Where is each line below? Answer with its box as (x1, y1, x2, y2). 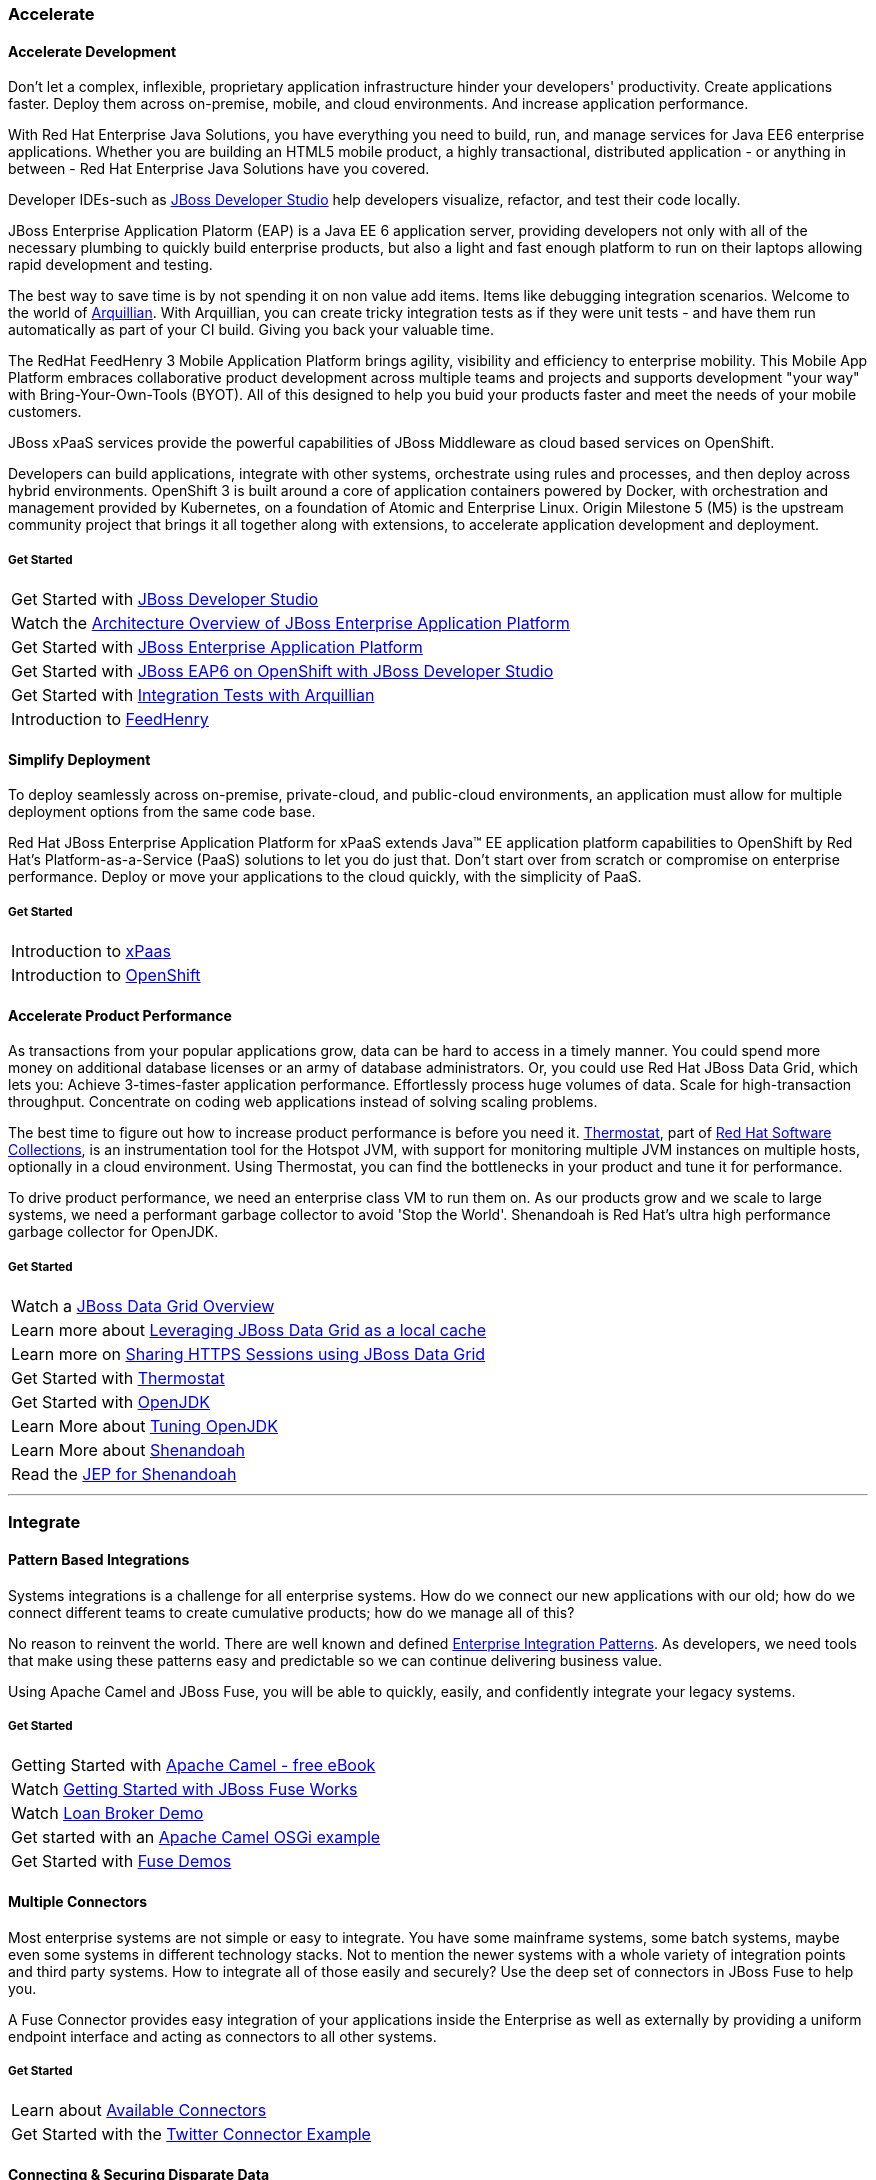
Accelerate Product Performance (8, 1006, 232, 1024)
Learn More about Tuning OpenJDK (11, 1416, 278, 1436)
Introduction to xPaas (11, 941, 171, 961)
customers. (8, 403, 82, 421)
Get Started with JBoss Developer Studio (11, 589, 319, 609)
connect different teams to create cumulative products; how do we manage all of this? (8, 1603, 575, 1621)
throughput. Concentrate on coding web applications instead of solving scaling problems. (8, 1093, 598, 1111)
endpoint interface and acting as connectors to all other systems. (8, 2027, 437, 2045)
